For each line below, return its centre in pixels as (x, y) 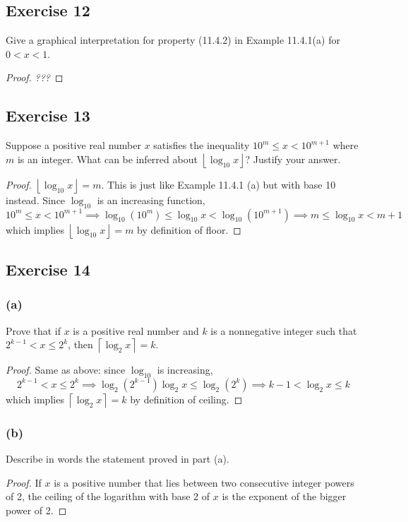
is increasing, (185, 370)
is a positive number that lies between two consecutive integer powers (204, 482)
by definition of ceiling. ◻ (186, 399)
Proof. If (24, 482)
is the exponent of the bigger (284, 496)
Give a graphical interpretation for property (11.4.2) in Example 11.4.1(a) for (173, 40)
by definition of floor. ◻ (189, 229)
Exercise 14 (48, 269)
